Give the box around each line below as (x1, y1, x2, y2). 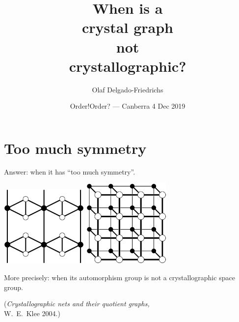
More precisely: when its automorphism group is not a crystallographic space (4, 272, 235, 283)
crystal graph (82, 17, 173, 37)
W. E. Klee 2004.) (4, 308, 60, 318)
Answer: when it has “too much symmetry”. (4, 166, 135, 176)
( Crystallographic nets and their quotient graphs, (4, 298, 150, 309)
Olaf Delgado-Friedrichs (92, 84, 163, 94)
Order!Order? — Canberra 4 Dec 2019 (70, 101, 186, 111)
